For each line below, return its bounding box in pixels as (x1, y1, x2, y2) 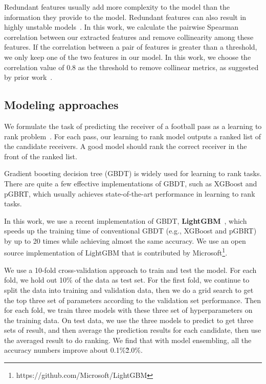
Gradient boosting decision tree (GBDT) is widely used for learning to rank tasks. (4, 168, 262, 179)
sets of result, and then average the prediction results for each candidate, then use (4, 325, 261, 335)
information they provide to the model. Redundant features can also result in (4, 11, 247, 22)
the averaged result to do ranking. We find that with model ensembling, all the (4, 334, 252, 345)
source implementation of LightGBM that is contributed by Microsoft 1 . (4, 246, 228, 258)
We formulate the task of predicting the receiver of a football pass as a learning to (4, 120, 262, 131)
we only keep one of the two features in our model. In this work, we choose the (4, 51, 251, 62)
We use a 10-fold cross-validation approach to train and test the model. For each (4, 264, 257, 275)
